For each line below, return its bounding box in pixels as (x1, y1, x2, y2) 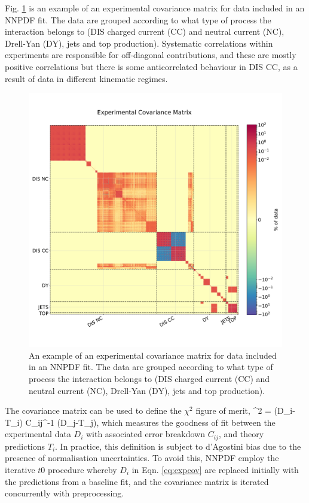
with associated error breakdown (85, 428, 206, 440)
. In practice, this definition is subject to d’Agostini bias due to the (55, 440, 301, 452)
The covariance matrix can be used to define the (5, 404, 182, 417)
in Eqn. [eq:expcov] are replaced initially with (131, 463, 299, 475)
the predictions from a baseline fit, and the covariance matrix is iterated (5, 475, 269, 487)
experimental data (5, 428, 71, 440)
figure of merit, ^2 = (195, 404, 271, 417)
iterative (5, 463, 35, 475)
